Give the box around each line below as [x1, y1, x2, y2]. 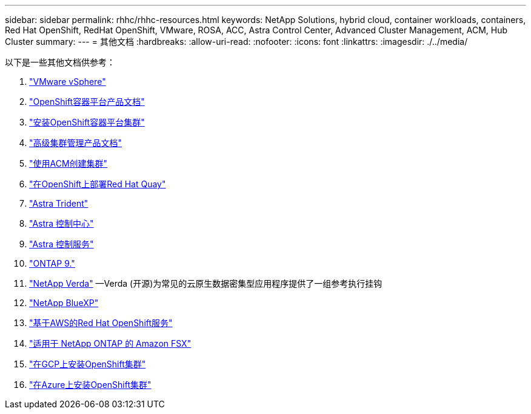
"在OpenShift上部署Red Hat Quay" [29, 179, 166, 189]
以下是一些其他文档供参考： [5, 57, 115, 67]
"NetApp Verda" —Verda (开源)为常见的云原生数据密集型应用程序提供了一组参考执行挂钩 [29, 278, 382, 289]
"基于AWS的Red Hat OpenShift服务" [29, 318, 173, 328]
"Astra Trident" [29, 198, 88, 209]
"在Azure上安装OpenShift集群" [29, 379, 152, 390]
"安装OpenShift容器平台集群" [29, 117, 145, 127]
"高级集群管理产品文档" [29, 138, 122, 148]
